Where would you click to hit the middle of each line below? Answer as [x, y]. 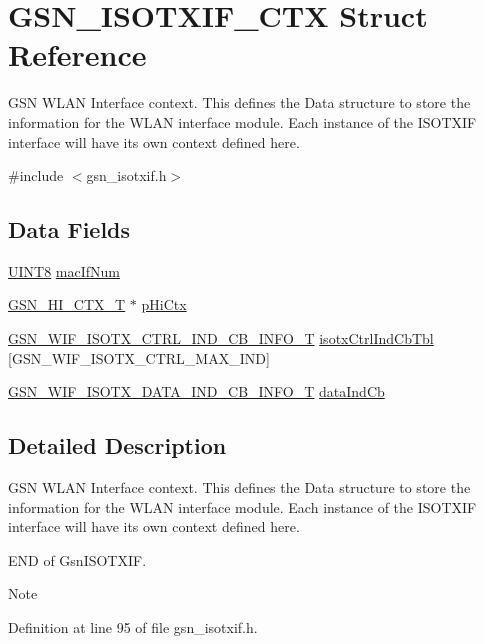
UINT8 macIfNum [64, 270]
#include [36, 175]
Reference [77, 54]
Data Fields [69, 229]
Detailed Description [117, 445]
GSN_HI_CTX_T [67, 304]
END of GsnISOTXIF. [77, 559]
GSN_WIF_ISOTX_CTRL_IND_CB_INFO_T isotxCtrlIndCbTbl [221, 338]
